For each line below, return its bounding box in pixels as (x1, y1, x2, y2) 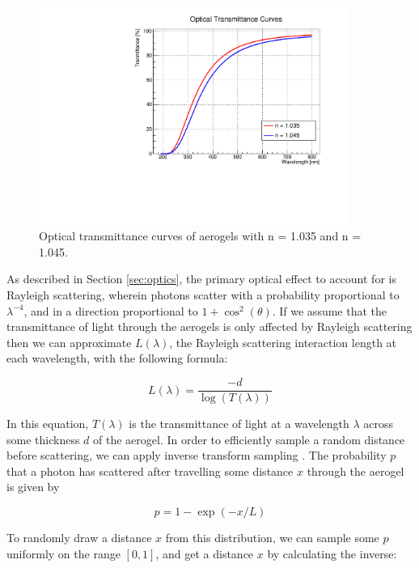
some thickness (6, 430, 80, 447)
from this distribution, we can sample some (165, 529, 379, 546)
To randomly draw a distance (6, 529, 152, 546)
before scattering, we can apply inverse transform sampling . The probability (6, 447, 387, 464)
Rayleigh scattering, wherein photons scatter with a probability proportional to (6, 286, 400, 303)
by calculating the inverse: (267, 545, 397, 562)
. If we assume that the (272, 302, 387, 319)
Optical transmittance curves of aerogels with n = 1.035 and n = (39, 227, 362, 244)
